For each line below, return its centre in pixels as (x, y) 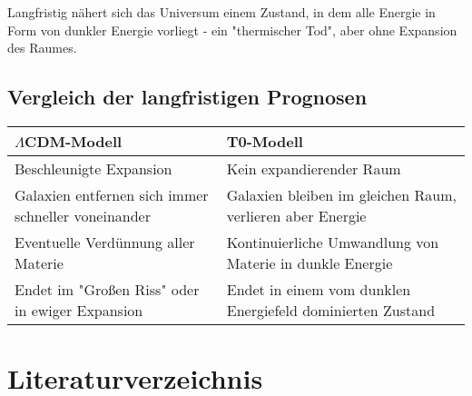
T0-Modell (265, 141)
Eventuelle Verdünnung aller (105, 242)
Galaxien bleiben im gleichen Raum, (341, 194)
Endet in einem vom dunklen (319, 289)
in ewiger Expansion (79, 310)
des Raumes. (42, 48)
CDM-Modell (74, 141)
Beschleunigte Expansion (93, 168)
